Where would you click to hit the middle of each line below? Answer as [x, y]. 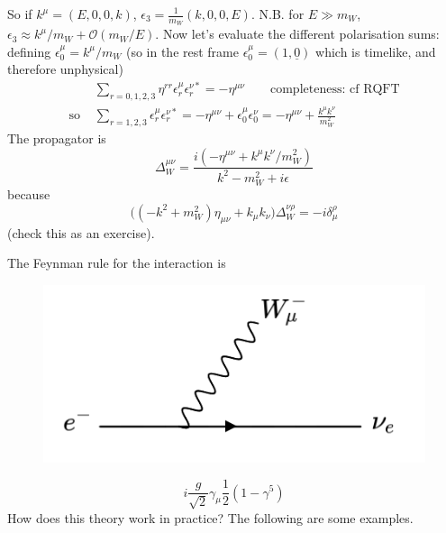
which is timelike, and [376, 51]
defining [29, 51]
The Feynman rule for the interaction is [117, 263]
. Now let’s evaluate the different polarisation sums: [297, 34]
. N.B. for [278, 14]
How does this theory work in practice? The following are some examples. [210, 517]
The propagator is [57, 138]
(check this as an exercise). [81, 232]
